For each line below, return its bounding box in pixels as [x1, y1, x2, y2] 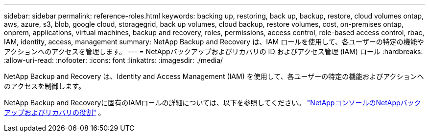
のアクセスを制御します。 [4, 82, 85, 90]
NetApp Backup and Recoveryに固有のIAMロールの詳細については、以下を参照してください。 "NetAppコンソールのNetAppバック [4, 98, 421, 107]
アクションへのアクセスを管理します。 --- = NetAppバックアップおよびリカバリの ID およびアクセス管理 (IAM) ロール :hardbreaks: [4, 47, 423, 56]
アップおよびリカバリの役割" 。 [4, 108, 105, 117]
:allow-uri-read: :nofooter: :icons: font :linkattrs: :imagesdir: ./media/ [4, 56, 223, 64]
